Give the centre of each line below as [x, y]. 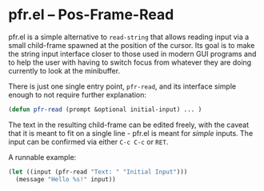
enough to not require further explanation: [77, 94]
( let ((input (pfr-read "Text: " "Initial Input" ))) [98, 172]
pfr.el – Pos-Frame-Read [91, 15]
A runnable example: [42, 157]
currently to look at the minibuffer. [64, 70]
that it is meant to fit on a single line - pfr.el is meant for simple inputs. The [131, 133]
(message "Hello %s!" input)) [66, 179]
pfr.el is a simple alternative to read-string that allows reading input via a [129, 37]
